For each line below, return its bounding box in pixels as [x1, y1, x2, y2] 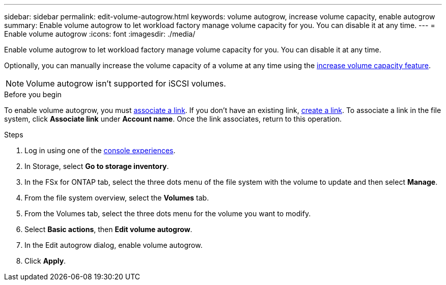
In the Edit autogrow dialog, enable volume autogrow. [24, 241, 203, 249]
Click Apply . [24, 256, 66, 265]
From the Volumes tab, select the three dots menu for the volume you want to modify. [24, 209, 311, 218]
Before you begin [4, 90, 62, 99]
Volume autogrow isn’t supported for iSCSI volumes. [26, 78, 226, 89]
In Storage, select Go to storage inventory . [24, 162, 169, 170]
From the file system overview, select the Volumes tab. [24, 193, 209, 202]
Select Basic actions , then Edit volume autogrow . [24, 225, 192, 234]
